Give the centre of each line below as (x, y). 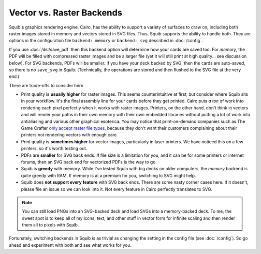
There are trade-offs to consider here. (47, 85)
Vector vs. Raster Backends (66, 13)
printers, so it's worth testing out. (54, 149)
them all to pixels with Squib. (51, 225)
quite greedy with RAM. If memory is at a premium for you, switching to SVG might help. (109, 175)
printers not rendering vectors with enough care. (69, 135)
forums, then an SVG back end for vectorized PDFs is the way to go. (89, 162)
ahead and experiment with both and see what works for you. (70, 245)
